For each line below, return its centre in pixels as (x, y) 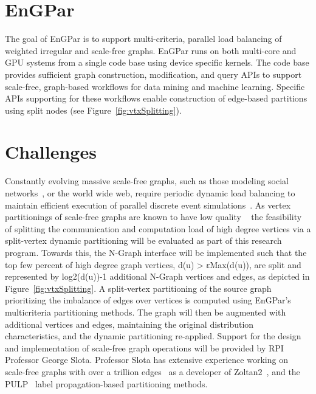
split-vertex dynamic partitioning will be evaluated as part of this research (143, 240)
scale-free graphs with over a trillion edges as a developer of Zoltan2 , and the (153, 371)
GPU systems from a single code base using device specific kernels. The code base (157, 62)
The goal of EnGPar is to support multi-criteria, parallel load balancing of (143, 39)
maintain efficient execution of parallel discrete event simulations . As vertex (148, 205)
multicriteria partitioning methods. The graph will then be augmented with (146, 312)
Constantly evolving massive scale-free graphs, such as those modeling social (147, 181)
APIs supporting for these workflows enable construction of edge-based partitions (156, 98)
